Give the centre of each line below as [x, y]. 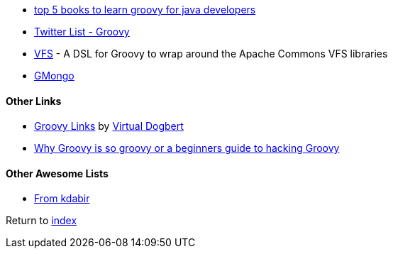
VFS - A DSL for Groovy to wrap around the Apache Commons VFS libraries [211, 54]
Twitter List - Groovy [82, 32]
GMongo [54, 76]
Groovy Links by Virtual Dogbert [109, 126]
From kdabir [62, 199]
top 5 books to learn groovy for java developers [145, 10]
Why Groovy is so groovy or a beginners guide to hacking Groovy [187, 148]
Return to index [41, 221]
